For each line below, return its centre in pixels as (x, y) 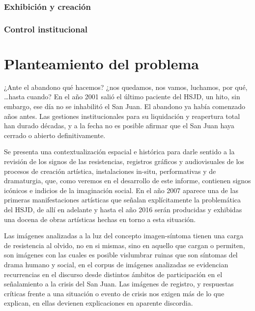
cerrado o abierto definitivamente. (55, 135)
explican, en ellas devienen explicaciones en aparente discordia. (99, 303)
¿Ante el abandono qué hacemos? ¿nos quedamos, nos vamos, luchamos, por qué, (126, 87)
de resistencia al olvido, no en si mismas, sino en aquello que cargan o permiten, (125, 245)
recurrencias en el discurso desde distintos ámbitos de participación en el (113, 274)
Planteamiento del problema (101, 63)
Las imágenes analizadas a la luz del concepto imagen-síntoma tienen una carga (124, 236)
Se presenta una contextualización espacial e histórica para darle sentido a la (119, 152)
